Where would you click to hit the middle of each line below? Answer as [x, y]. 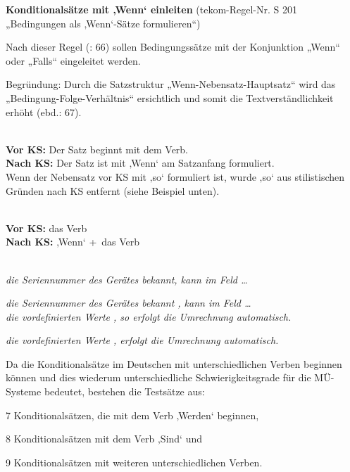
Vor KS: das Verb [46, 228]
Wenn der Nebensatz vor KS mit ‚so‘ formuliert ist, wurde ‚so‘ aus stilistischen [175, 176]
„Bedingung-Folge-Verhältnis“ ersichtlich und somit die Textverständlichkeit [170, 97]
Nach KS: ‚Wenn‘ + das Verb [73, 242]
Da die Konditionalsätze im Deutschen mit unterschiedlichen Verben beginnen [174, 363]
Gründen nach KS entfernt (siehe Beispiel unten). [113, 190]
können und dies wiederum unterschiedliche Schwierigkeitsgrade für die [158, 377]
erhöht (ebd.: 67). [44, 111]
